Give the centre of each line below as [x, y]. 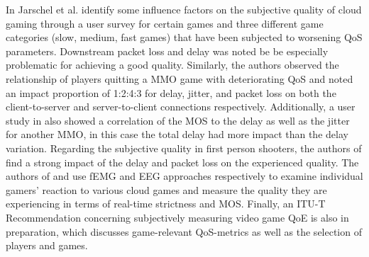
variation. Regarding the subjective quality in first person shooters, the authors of [184, 148]
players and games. [47, 245]
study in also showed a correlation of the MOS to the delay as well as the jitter [178, 120]
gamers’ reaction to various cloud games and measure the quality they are [166, 189]
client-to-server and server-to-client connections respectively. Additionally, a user [181, 107]
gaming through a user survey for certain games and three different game [165, 23]
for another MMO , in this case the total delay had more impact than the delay [177, 134]
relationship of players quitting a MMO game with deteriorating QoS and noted [180, 78]
